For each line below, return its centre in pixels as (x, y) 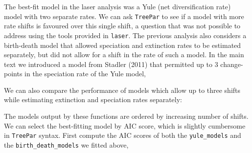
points (13, 74)
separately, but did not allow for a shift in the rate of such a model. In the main (124, 55)
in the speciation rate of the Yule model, (85, 74)
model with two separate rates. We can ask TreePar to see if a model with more (124, 16)
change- (232, 64)
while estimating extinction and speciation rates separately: (93, 99)
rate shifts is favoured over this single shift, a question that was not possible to (122, 26)
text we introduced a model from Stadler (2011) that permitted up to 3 (111, 64)
